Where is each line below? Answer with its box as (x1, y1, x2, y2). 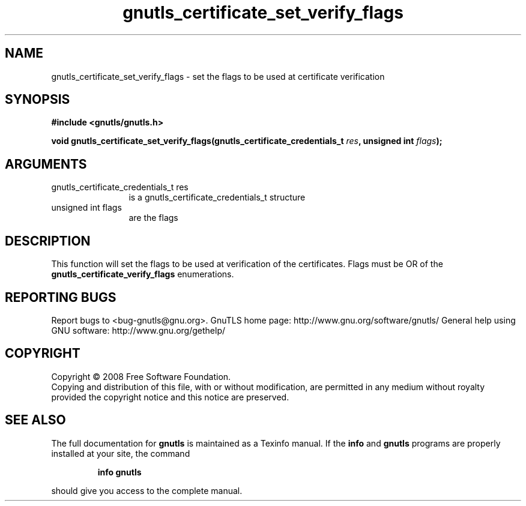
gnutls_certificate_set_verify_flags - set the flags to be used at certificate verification (51, 71, 385, 82)
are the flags (128, 212, 178, 223)
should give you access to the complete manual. (51, 485, 243, 496)
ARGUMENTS (5, 156, 87, 172)
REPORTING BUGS (5, 289, 116, 305)
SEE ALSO (5, 412, 66, 428)
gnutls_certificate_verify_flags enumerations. (51, 269, 234, 280)
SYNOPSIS (5, 92, 70, 107)
